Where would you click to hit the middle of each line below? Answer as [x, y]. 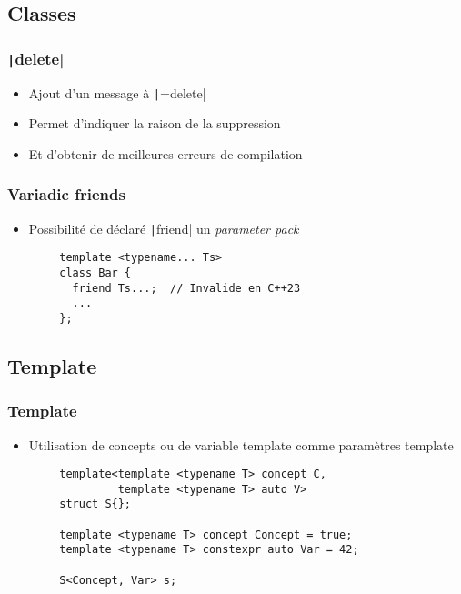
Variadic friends [66, 194]
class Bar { [95, 272]
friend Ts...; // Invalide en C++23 [186, 288]
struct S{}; [95, 504]
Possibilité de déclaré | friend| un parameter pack [164, 228]
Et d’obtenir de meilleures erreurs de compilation [165, 153]
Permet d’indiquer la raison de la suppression [155, 123]
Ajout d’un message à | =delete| [117, 92]
